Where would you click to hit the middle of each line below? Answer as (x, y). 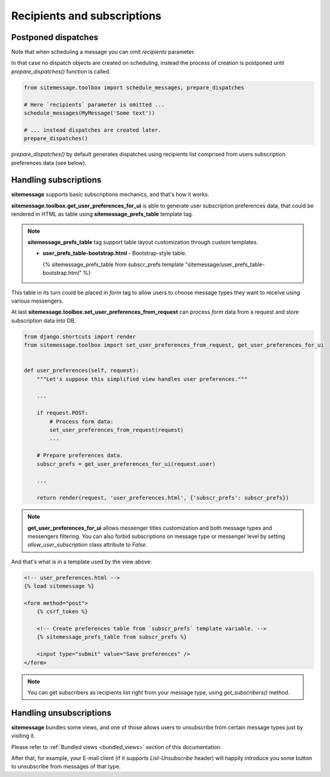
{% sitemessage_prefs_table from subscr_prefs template (113, 264)
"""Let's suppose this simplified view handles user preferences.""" (142, 379)
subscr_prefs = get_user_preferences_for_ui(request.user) (126, 464)
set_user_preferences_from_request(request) (117, 430)
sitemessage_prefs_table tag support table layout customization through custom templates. (143, 242)
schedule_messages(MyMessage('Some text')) (90, 113)
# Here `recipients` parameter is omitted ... (94, 104)
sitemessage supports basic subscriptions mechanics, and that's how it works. (110, 195)
